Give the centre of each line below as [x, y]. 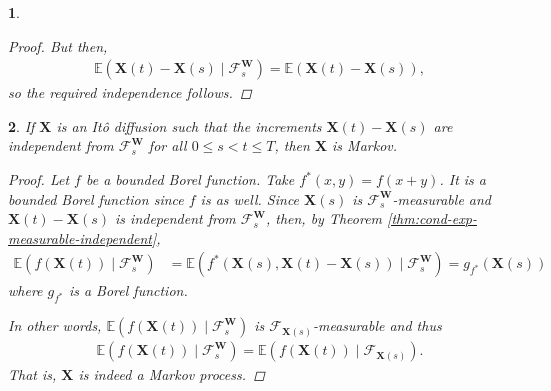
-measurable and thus [377, 325]
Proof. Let [39, 179]
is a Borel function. [128, 290]
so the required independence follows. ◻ [130, 92]
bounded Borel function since [96, 198]
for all [167, 145]
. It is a [463, 179]
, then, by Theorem [324, 218]
